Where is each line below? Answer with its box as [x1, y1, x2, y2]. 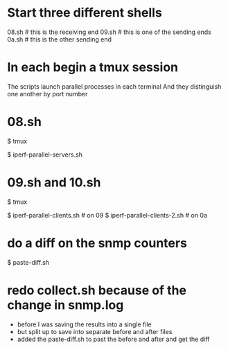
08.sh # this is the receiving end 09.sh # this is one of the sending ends [7, 28, 211, 36]
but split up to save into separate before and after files [17, 327, 173, 335]
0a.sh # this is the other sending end [7, 35, 112, 43]
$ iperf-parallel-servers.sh [7, 150, 83, 159]
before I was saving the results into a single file [17, 320, 152, 329]
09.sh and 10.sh [7, 175, 101, 190]
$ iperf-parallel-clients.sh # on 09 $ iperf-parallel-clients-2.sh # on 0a [7, 211, 208, 219]
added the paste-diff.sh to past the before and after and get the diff [17, 335, 210, 343]
